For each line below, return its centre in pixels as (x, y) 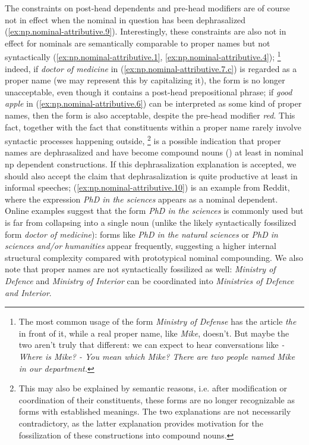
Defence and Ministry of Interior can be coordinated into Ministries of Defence (149, 280)
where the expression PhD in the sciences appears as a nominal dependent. (141, 199)
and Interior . (28, 292)
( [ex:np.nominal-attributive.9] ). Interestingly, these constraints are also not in (146, 31)
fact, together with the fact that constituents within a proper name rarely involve (153, 127)
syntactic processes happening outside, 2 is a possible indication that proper (143, 140)
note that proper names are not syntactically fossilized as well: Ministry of (140, 269)
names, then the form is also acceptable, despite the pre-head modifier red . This (150, 115)
